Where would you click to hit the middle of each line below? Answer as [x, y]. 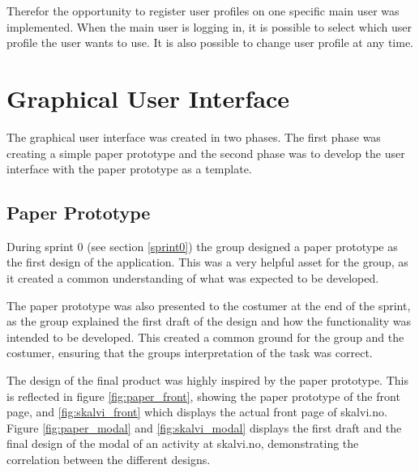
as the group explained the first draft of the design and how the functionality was [209, 321]
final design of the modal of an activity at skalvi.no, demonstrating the [183, 443]
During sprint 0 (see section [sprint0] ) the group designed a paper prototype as [202, 246]
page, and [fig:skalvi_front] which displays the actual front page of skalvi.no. [197, 412]
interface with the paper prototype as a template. [129, 169]
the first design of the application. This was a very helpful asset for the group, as [207, 262]
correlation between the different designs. [109, 460]
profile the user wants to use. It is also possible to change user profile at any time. [210, 43]
